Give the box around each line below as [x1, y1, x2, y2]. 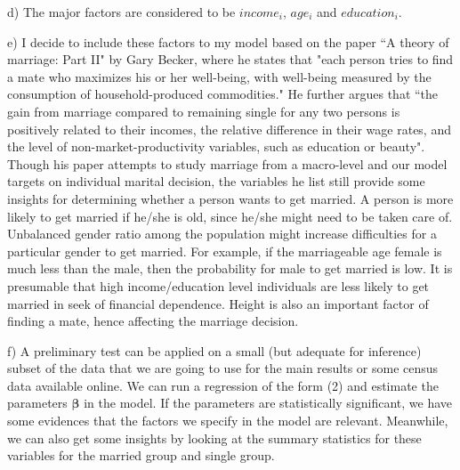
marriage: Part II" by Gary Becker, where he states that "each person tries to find [7, 50, 454, 69]
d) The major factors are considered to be [7, 3, 236, 20]
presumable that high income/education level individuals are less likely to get [7, 276, 430, 295]
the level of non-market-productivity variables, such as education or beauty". [7, 137, 425, 156]
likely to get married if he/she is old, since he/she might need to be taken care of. [7, 207, 453, 225]
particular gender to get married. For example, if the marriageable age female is [7, 241, 442, 260]
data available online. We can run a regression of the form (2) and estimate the [7, 376, 439, 394]
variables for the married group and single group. [7, 446, 275, 465]
